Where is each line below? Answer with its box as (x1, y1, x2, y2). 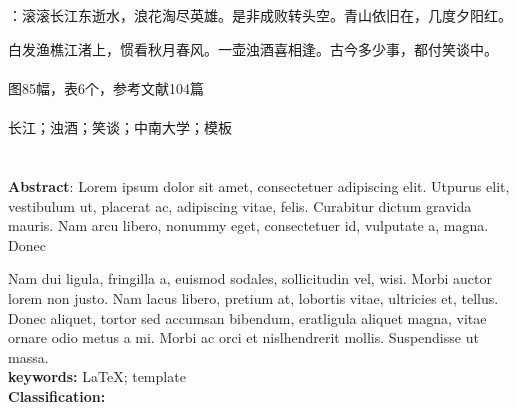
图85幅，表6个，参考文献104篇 (8, 77, 204, 98)
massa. (8, 346, 49, 367)
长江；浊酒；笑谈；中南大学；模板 (8, 117, 232, 138)
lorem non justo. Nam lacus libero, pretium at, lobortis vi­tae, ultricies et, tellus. (8, 287, 499, 308)
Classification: (8, 385, 106, 406)
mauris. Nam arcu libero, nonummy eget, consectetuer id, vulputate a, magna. (8, 215, 489, 236)
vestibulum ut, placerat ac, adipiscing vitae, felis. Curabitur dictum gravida (8, 195, 472, 216)
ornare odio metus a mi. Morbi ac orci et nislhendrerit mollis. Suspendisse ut (8, 327, 479, 348)
